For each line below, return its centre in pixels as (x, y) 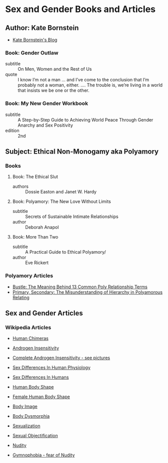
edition (12, 130)
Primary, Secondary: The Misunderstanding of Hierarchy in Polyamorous (88, 292)
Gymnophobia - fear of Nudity (44, 455)
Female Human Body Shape (41, 397)
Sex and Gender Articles (44, 313)
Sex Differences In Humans (41, 377)
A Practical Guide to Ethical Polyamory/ (65, 252)
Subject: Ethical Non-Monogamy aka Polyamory (82, 151)
